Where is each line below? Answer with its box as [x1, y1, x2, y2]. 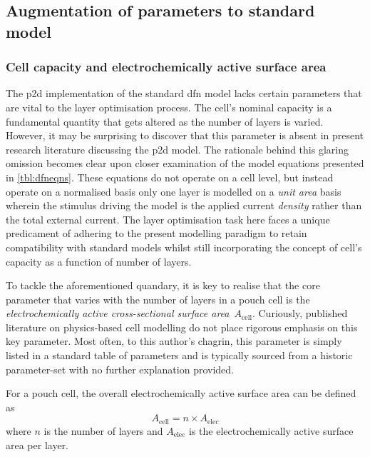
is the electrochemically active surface [189, 423, 354, 438]
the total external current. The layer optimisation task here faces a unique [6, 211, 330, 226]
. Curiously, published [252, 306, 348, 321]
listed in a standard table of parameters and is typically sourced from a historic [6, 348, 353, 363]
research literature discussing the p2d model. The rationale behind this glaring [6, 141, 349, 156]
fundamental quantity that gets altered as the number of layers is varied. [6, 114, 324, 129]
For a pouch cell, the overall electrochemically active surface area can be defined [6, 386, 356, 401]
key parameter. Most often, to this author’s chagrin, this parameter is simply [6, 333, 342, 348]
